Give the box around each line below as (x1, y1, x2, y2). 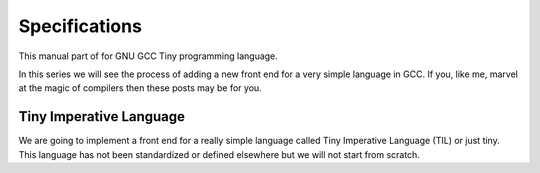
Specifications (18, 15, 142, 37)
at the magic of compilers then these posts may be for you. (18, 82, 262, 94)
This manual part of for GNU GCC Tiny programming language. (18, 50, 279, 62)
